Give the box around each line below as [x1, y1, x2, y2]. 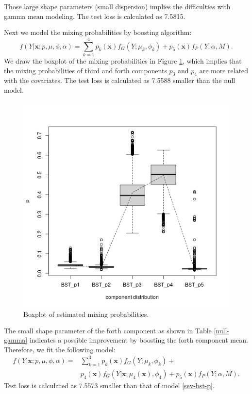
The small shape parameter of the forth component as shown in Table [4, 325, 212, 335]
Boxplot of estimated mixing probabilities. [23, 309, 149, 319]
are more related [199, 65, 249, 75]
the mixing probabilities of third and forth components [4, 65, 167, 75]
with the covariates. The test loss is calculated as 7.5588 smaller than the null [4, 75, 235, 85]
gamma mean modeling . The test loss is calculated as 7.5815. [4, 11, 185, 21]
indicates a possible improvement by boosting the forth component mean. [29, 335, 248, 345]
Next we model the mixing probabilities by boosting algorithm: [4, 27, 192, 37]
